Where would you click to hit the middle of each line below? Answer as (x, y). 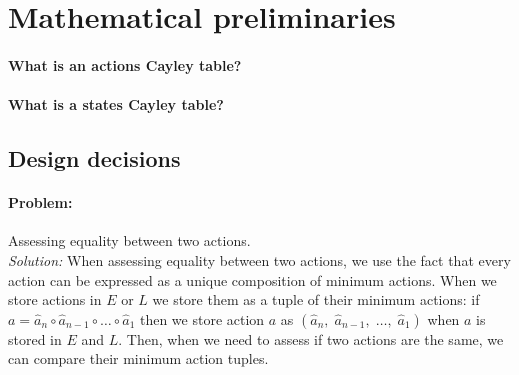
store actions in (55, 299)
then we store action (202, 318)
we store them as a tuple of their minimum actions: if (316, 299)
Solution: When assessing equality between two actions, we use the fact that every (259, 259)
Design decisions (94, 158)
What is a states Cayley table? (116, 104)
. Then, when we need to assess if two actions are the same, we (311, 338)
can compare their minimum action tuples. (138, 358)
